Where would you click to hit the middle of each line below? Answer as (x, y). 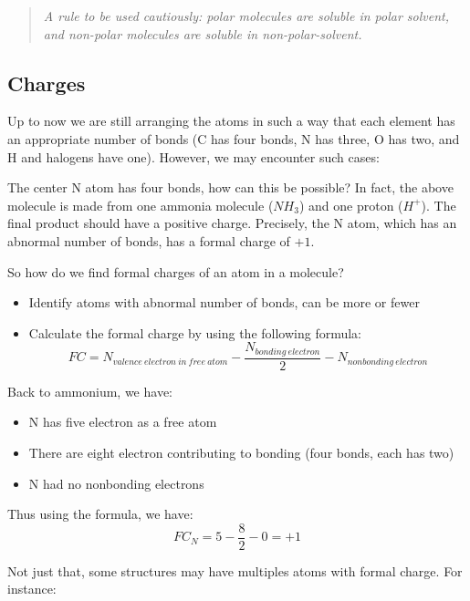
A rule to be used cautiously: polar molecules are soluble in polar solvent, (246, 16)
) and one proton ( (351, 205)
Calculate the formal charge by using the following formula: (195, 332)
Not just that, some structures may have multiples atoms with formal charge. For (235, 570)
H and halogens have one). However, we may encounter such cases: (193, 156)
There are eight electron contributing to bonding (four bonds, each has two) (241, 452)
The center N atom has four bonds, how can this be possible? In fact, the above (230, 187)
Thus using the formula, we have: (100, 514)
